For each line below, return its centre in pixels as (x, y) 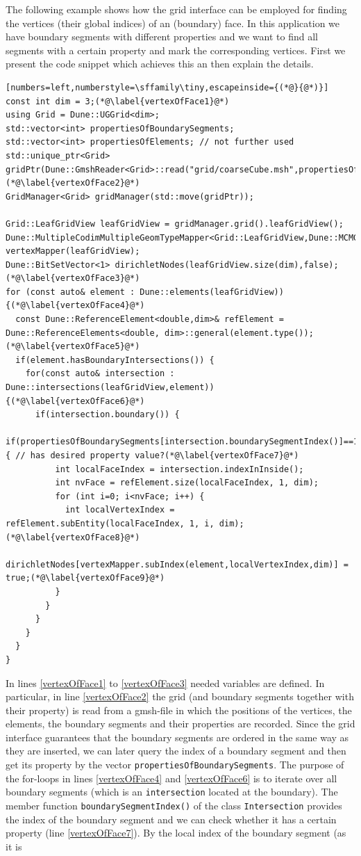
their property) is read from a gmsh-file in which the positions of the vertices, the (179, 710)
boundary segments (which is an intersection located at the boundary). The (172, 792)
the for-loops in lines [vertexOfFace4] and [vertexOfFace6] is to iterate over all (171, 778)
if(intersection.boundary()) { (107, 415)
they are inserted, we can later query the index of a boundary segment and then (176, 751)
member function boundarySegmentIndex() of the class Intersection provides (174, 805)
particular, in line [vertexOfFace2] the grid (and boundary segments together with (180, 696)
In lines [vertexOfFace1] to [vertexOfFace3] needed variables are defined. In (165, 683)
